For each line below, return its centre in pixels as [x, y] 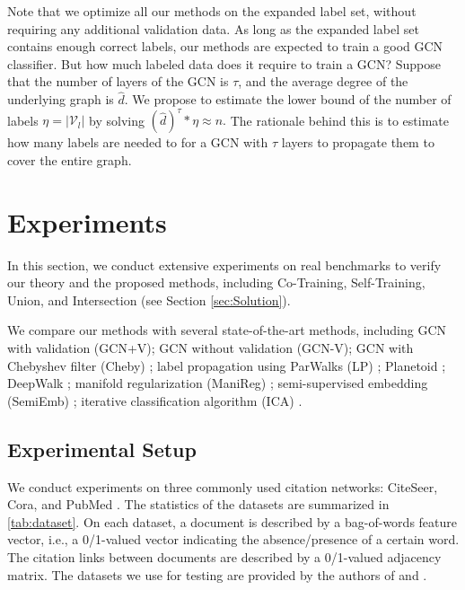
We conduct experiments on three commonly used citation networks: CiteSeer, [223, 486]
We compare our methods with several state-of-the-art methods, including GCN [227, 330]
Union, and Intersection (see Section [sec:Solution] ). [149, 299]
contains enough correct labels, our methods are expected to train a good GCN [225, 46]
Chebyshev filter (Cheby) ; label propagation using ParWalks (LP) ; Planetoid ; [227, 365]
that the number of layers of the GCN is [118, 81]
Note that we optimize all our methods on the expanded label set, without [212, 11]
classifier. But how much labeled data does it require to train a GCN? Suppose [224, 63]
